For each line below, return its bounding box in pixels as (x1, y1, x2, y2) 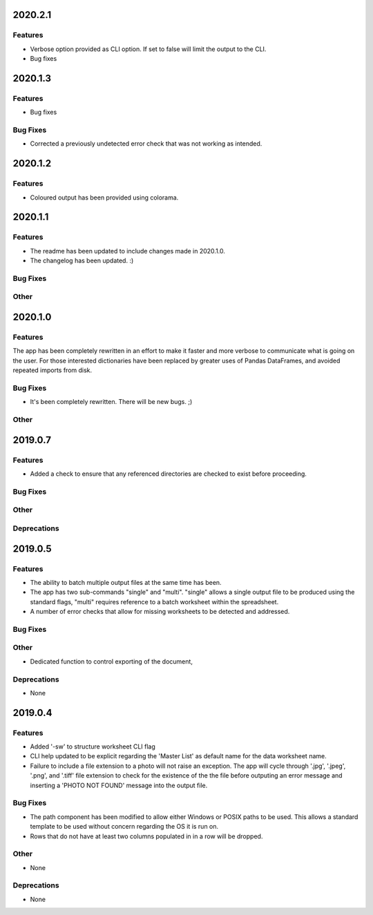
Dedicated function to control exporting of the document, (30, 657, 193, 666)
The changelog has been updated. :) (30, 256, 134, 265)
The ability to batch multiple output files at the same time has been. (30, 578, 222, 586)
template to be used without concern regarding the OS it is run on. (30, 822, 219, 831)
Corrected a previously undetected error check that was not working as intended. (30, 139, 262, 148)
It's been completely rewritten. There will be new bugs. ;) (30, 398, 193, 406)
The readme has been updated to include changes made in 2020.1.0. (30, 247, 226, 255)
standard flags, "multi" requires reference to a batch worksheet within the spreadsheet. (30, 597, 279, 606)
